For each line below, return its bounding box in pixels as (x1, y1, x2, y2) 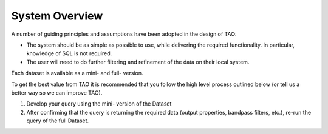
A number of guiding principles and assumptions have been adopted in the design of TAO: (11, 30, 237, 38)
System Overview (11, 9, 103, 22)
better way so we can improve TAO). (11, 89, 103, 96)
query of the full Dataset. (26, 117, 89, 124)
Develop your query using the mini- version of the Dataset (26, 100, 172, 107)
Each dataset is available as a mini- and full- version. (11, 70, 143, 77)
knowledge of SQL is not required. (26, 50, 112, 57)
